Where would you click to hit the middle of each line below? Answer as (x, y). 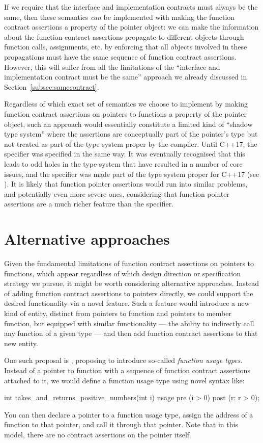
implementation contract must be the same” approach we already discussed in (126, 77)
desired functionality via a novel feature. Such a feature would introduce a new (127, 303)
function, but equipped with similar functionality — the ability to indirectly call (129, 323)
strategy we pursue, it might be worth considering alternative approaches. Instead (132, 283)
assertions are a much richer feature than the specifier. (89, 204)
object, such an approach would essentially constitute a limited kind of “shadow (128, 124)
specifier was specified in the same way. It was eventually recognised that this (125, 154)
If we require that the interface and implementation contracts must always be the (131, 7)
